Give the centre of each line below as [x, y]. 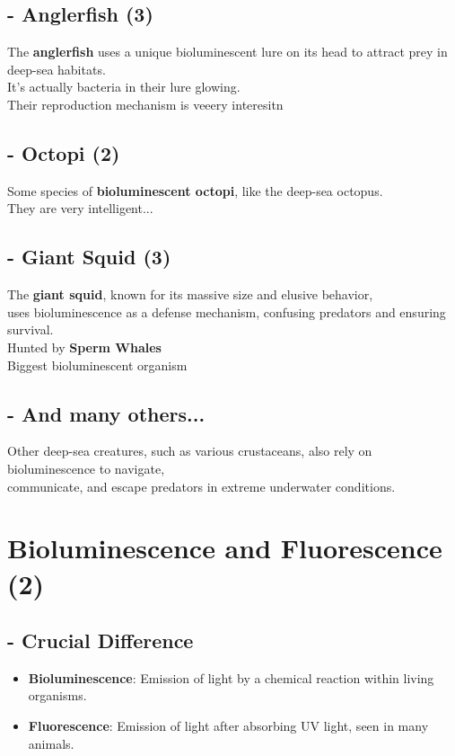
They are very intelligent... [80, 208]
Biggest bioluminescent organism [97, 365]
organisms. [57, 695]
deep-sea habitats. [57, 69]
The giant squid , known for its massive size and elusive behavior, [190, 294]
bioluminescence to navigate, [86, 468]
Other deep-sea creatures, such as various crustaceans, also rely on [190, 451]
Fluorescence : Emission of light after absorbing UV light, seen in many [228, 726]
